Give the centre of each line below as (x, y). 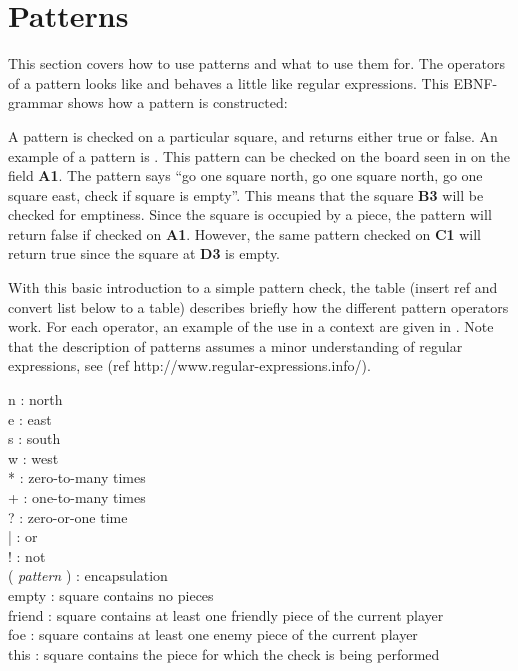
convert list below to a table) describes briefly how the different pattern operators (258, 306)
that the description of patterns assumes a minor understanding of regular (235, 345)
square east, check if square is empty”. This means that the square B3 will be (246, 194)
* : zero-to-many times (77, 477)
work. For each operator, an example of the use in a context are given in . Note (251, 326)
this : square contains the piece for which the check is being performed (224, 653)
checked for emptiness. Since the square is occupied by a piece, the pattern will (250, 214)
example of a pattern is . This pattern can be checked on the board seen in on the (259, 155)
